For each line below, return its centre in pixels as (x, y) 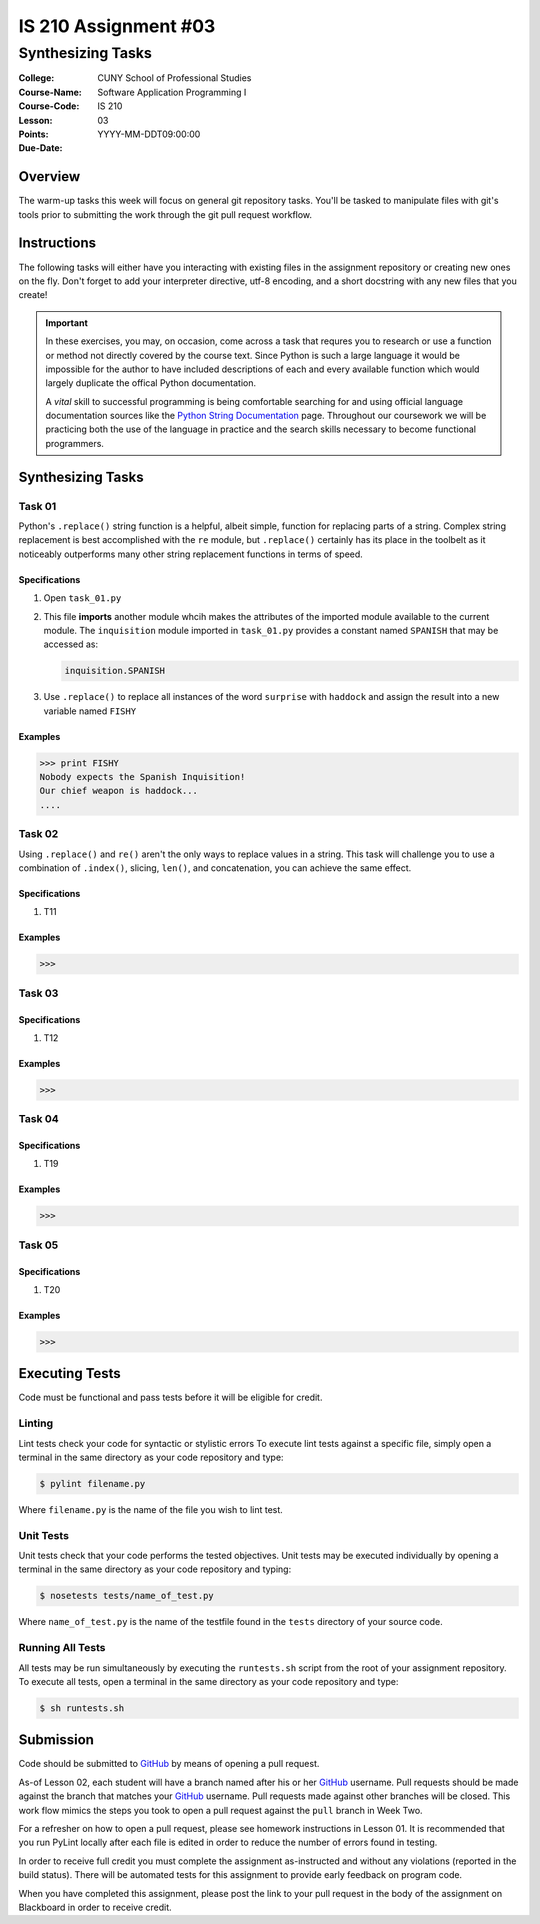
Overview (49, 176)
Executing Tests (70, 1373)
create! (33, 295)
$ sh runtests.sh (82, 1708)
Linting (36, 1423)
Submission (56, 1740)
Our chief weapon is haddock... (119, 791)
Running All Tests (62, 1648)
